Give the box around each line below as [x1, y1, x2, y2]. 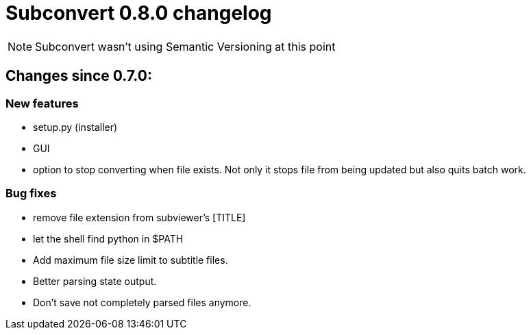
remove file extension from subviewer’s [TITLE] [33, 211, 246, 223]
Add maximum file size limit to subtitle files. [33, 253, 228, 266]
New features [5, 96, 79, 110]
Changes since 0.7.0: [5, 67, 152, 85]
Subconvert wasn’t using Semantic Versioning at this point [35, 39, 336, 53]
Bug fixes [5, 186, 57, 201]
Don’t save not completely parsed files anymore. [33, 296, 251, 308]
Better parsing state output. [33, 275, 157, 287]
